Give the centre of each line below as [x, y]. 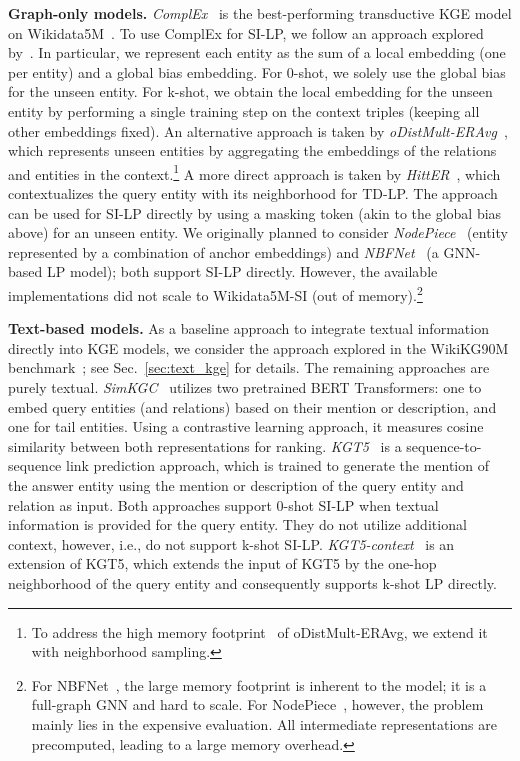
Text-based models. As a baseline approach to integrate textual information [248, 328]
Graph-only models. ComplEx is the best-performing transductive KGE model [260, 13]
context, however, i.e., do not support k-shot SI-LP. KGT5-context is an [231, 543]
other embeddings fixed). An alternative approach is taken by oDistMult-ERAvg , [258, 130]
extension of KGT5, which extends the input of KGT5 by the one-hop [222, 563]
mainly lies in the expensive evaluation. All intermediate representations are [264, 723]
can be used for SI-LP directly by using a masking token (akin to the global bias [255, 212]
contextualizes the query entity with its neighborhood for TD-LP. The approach [253, 193]
